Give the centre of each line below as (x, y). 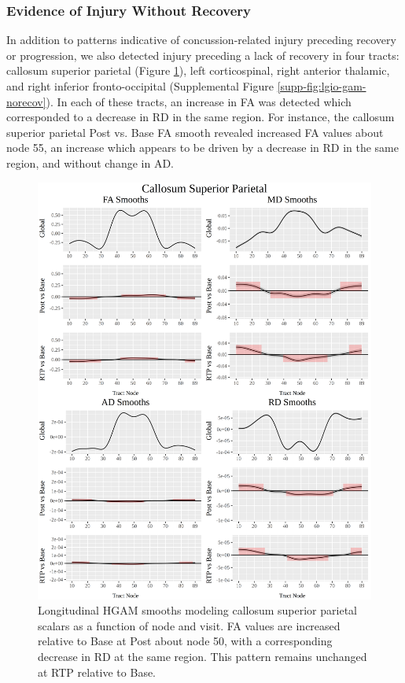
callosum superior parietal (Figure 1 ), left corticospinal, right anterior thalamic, (198, 70)
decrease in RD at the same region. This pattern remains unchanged (202, 657)
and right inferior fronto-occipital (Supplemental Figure (140, 86)
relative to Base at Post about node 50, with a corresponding (185, 641)
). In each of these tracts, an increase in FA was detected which (199, 101)
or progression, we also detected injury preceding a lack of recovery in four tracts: (203, 55)
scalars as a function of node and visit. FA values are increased (189, 625)
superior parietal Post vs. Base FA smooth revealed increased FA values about (195, 132)
